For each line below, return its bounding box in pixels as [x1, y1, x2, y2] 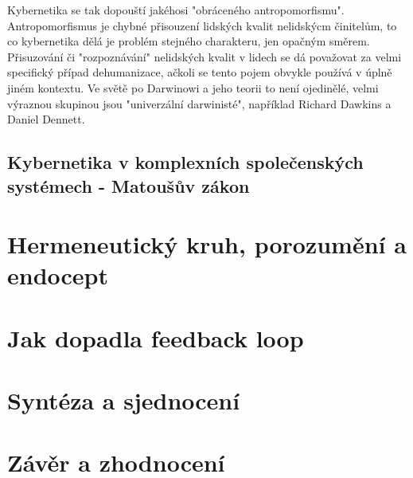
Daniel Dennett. [7, 111, 85, 127]
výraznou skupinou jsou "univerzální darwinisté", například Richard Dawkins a [7, 95, 392, 112]
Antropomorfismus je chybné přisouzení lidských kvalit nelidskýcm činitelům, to [7, 17, 397, 33]
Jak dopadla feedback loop [7, 321, 304, 354]
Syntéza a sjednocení [7, 384, 240, 417]
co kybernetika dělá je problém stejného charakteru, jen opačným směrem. [7, 33, 370, 49]
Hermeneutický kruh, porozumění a [7, 228, 407, 261]
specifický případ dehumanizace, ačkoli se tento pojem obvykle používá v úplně [7, 64, 392, 80]
